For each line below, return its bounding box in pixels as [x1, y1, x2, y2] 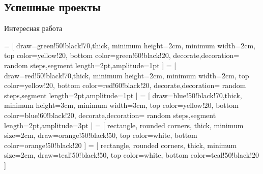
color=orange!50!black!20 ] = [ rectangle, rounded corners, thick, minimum [4, 139, 237, 150]
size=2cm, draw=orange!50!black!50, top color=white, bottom [4, 130, 197, 140]
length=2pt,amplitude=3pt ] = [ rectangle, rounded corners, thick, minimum [4, 120, 244, 130]
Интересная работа [4, 23, 63, 34]
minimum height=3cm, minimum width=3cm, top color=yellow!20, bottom [4, 100, 239, 110]
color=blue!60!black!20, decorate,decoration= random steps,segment [4, 109, 216, 120]
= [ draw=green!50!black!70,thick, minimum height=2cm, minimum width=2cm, [4, 40, 255, 50]
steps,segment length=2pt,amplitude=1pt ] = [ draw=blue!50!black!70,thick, [4, 90, 242, 100]
